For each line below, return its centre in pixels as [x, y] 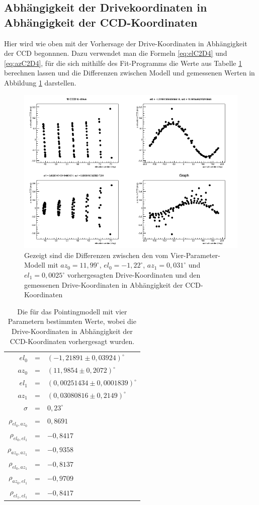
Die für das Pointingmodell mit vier [72, 311]
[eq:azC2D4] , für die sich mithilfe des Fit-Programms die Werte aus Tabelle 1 [123, 63]
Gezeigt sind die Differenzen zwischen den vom [96, 255]
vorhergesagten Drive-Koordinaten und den [134, 275]
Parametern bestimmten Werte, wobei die [72, 321]
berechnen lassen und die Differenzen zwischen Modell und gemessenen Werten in [129, 73]
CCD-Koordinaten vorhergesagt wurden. [72, 341]
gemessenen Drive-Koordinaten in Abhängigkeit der [104, 284]
